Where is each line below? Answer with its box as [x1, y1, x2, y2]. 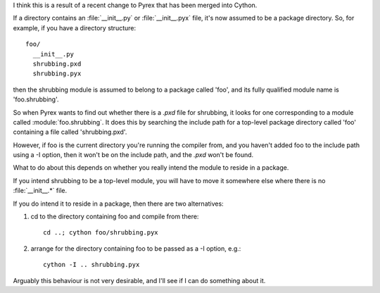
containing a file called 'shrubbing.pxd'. [13, 127, 127, 137]
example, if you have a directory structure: [13, 23, 137, 32]
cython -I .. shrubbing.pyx [43, 261, 140, 269]
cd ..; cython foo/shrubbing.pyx [43, 229, 158, 237]
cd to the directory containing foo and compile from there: [30, 212, 199, 221]
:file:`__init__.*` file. [13, 187, 68, 195]
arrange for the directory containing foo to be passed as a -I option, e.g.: [30, 244, 241, 253]
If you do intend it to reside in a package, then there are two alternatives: [13, 199, 224, 208]
